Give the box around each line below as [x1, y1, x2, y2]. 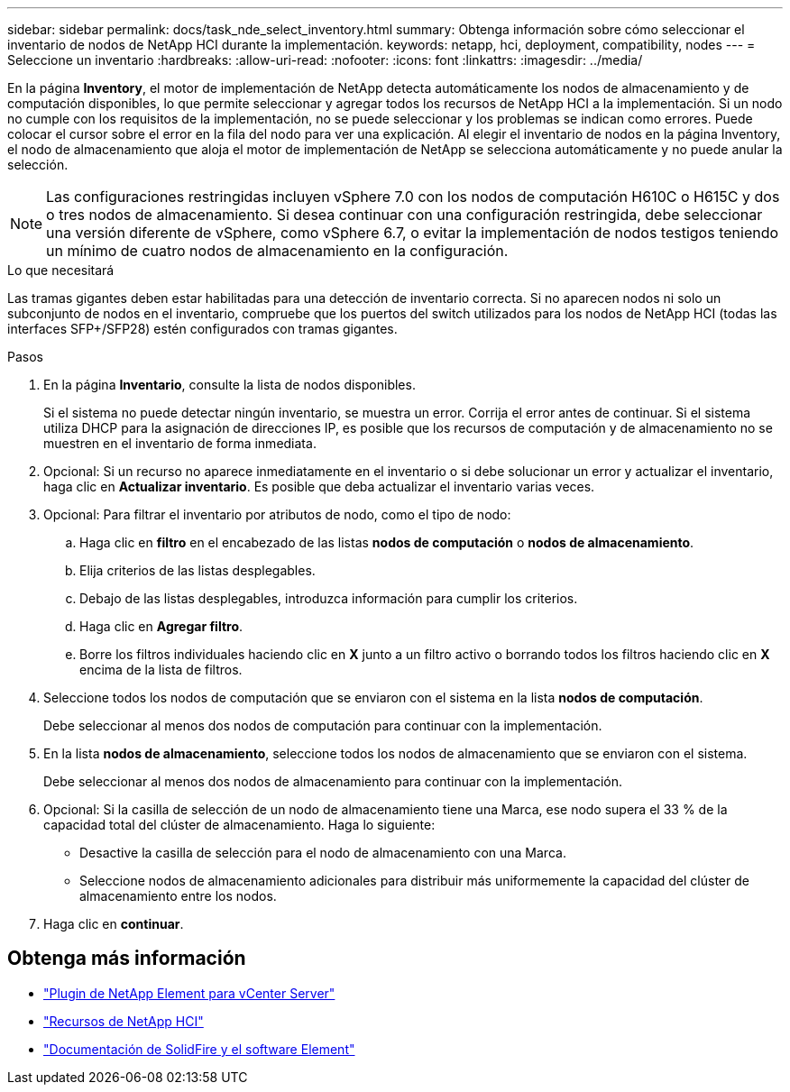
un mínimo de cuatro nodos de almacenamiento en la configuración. [46, 242, 509, 260]
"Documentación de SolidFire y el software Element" [43, 1041, 355, 1057]
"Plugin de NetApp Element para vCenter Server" [43, 985, 335, 1001]
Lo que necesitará [7, 262, 115, 278]
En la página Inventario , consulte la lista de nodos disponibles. [43, 377, 416, 392]
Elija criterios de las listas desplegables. [79, 563, 316, 578]
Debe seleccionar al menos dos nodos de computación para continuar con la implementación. [43, 718, 602, 733]
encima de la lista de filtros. [79, 662, 243, 677]
